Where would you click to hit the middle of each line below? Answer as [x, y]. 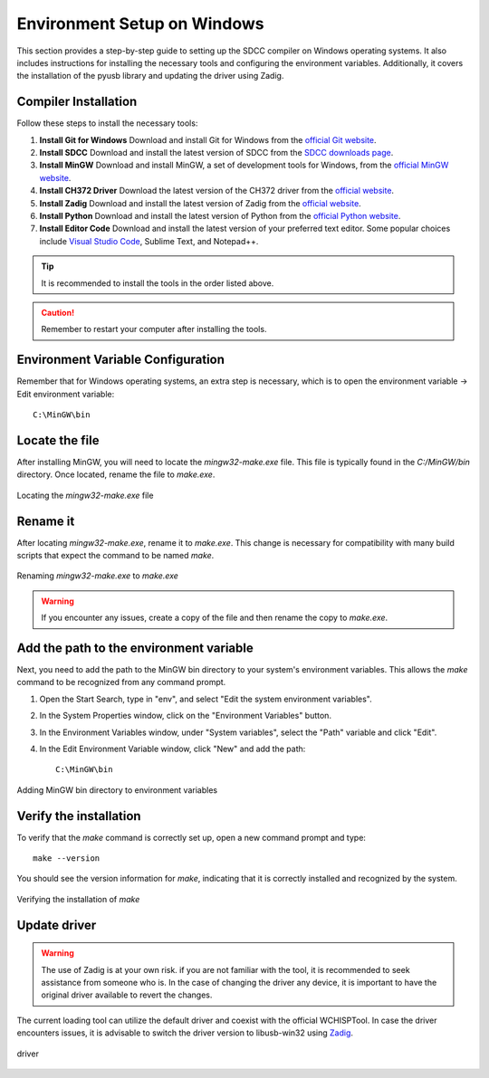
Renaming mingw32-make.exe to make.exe [97, 576]
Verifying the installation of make [78, 899]
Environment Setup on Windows [140, 24]
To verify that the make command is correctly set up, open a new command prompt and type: [192, 837]
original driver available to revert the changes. [127, 995]
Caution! [58, 312]
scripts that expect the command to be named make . [115, 555]
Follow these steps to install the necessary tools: [107, 123]
